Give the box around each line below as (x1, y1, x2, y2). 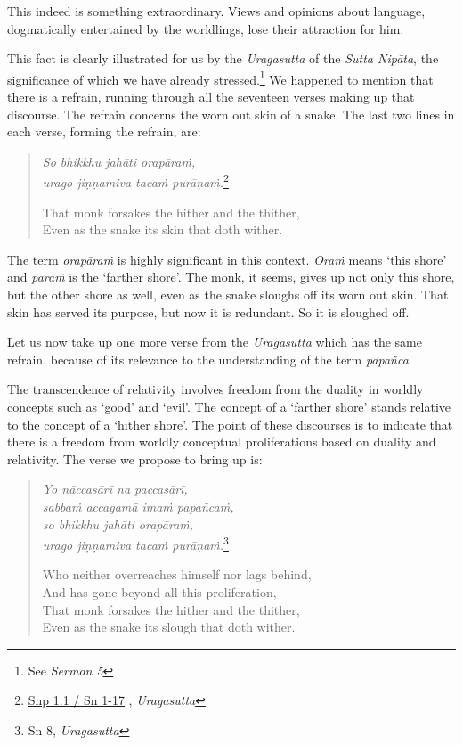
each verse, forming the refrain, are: (7, 122, 201, 141)
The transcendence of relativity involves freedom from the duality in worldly (7, 380, 424, 398)
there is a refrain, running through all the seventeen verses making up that (7, 87, 415, 106)
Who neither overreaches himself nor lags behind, (42, 565, 312, 584)
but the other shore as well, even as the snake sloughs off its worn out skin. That (7, 285, 449, 304)
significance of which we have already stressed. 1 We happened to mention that (7, 67, 434, 88)
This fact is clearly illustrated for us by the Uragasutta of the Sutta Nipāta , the (7, 49, 439, 68)
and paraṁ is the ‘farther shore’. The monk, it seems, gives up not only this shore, (7, 267, 455, 286)
